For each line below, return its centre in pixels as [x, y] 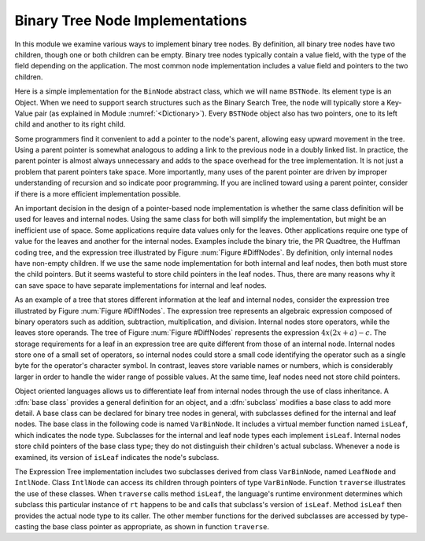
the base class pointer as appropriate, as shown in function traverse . [155, 526]
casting [27, 526]
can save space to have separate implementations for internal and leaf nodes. [140, 285]
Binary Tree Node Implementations [131, 20]
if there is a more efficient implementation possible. [98, 193]
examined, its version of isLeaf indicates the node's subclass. [117, 457]
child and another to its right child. [70, 124]
